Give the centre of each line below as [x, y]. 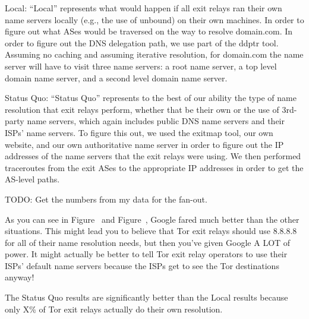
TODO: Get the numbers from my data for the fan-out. [106, 199]
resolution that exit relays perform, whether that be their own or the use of [142, 109]
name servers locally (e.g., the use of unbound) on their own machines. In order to [154, 19]
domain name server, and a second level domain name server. [116, 78]
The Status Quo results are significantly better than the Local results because [146, 297]
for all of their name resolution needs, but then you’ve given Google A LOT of [148, 242]
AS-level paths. [32, 179]
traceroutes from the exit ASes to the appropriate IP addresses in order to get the [154, 167]
